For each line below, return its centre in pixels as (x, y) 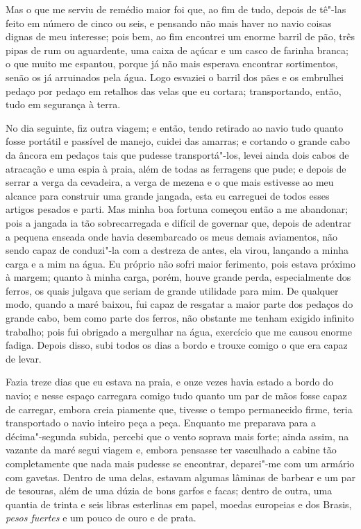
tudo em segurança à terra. (63, 104)
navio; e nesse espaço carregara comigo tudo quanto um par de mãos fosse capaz (176, 396)
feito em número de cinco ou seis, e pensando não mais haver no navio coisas (169, 23)
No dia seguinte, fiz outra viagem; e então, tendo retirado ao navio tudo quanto (175, 127)
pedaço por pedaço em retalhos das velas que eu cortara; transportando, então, (174, 90)
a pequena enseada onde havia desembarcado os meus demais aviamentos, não (172, 236)
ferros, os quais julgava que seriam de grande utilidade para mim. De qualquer (172, 290)
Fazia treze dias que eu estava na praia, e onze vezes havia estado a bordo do (169, 382)
